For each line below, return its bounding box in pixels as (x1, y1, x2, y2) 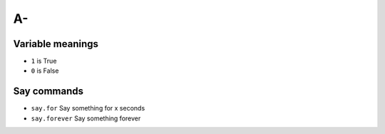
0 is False (31, 66, 59, 75)
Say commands (13, 86, 84, 98)
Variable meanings (13, 38, 99, 50)
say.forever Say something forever (31, 114, 141, 123)
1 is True (31, 57, 57, 66)
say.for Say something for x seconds (31, 104, 145, 113)
